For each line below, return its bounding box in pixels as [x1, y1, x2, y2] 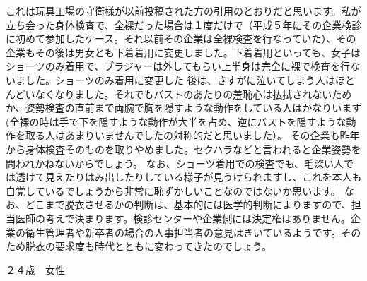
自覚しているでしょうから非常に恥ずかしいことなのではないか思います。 [6, 183, 341, 198]
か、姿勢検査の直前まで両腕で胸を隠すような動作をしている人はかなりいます [6, 100, 362, 115]
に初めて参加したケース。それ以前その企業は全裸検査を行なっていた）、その [6, 31, 356, 46]
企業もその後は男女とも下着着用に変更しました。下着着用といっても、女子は [6, 44, 361, 59]
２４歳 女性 [6, 262, 65, 277]
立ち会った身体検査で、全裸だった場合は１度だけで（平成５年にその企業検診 [6, 17, 362, 32]
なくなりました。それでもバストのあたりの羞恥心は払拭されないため [35, 86, 352, 101]
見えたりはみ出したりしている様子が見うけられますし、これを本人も [45, 169, 362, 184]
